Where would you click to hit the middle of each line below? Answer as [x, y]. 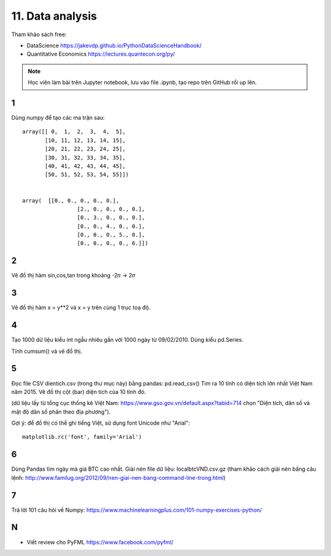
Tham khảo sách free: [39, 34]
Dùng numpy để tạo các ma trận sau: [58, 118]
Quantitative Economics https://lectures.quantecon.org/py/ [101, 54]
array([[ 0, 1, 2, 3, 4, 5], [74, 132]
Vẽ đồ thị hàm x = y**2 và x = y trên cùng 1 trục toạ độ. [81, 307]
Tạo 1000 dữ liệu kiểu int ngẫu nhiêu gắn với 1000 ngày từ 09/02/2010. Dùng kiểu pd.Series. [127, 340]
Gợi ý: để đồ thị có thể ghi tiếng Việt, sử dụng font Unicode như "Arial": [101, 423]
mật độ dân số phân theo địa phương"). [61, 412]
